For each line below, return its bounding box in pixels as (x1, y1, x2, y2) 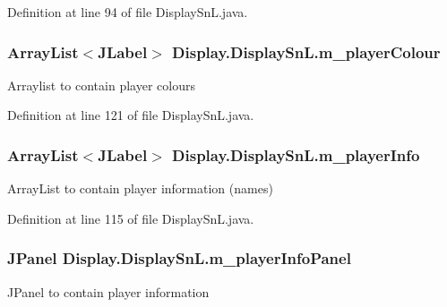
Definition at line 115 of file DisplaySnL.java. (7, 209, 254, 227)
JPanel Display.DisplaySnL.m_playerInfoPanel (7, 247, 351, 269)
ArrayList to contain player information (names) (7, 179, 273, 198)
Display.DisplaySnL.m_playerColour (172, 40, 441, 63)
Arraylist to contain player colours (7, 75, 195, 94)
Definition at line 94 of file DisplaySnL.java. (7, 3, 248, 21)
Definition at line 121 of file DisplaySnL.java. (7, 106, 254, 124)
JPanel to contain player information (7, 282, 210, 301)
